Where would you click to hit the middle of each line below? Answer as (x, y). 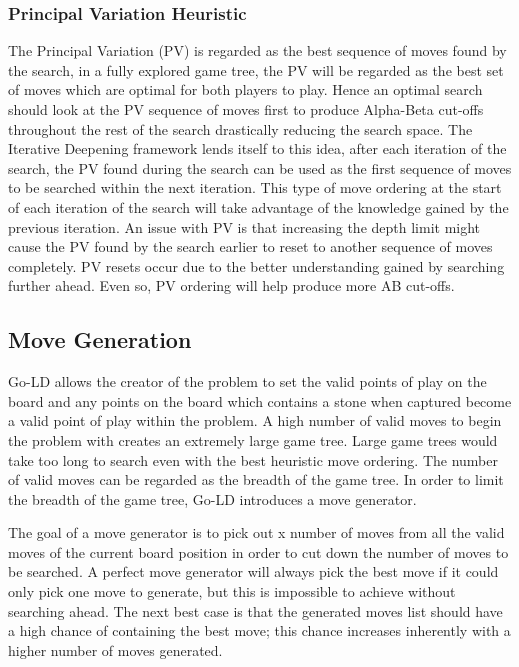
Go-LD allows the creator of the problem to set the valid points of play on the (247, 381)
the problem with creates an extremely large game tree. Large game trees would (253, 439)
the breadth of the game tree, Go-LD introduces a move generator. (212, 498)
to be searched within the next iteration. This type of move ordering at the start (255, 187)
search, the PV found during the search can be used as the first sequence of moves (260, 167)
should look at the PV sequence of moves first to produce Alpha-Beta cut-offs (246, 109)
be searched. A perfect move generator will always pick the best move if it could (253, 571)
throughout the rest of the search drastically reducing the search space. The (240, 128)
